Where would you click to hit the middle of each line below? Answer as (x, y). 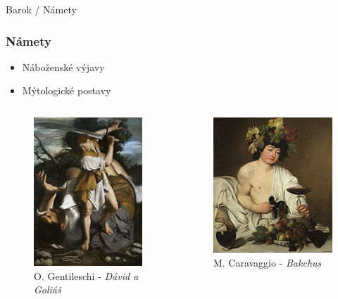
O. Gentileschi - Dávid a (86, 275)
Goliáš (48, 290)
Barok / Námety (41, 9)
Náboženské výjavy (63, 66)
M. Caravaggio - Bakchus (267, 262)
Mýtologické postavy (67, 90)
